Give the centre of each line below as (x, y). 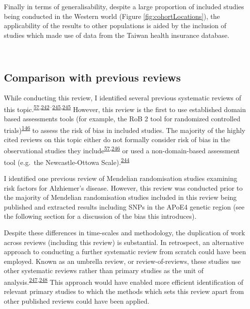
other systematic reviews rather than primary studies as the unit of (104, 270)
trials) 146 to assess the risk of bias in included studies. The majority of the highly (125, 129)
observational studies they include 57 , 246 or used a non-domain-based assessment (122, 150)
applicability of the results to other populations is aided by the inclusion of (115, 25)
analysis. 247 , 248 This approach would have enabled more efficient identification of (124, 281)
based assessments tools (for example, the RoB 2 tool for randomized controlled (122, 119)
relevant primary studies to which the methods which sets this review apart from (124, 291)
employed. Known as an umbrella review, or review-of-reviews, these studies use (122, 261)
